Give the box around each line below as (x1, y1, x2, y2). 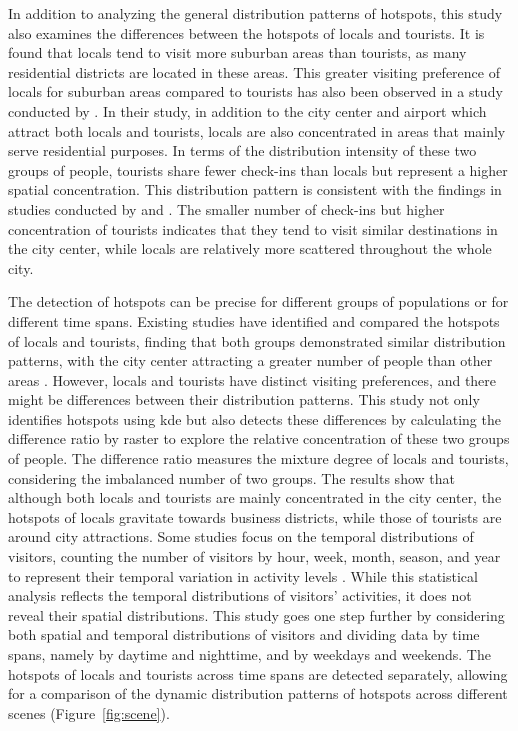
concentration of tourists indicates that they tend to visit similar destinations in (8, 218, 498, 239)
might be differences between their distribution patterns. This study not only (8, 389, 480, 410)
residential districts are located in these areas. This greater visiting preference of (8, 61, 500, 82)
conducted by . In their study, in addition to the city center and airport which (8, 100, 487, 121)
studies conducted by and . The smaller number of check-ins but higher (8, 198, 445, 219)
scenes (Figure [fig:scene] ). (8, 702, 170, 723)
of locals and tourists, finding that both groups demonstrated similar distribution (8, 330, 506, 351)
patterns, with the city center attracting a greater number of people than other (8, 350, 493, 371)
